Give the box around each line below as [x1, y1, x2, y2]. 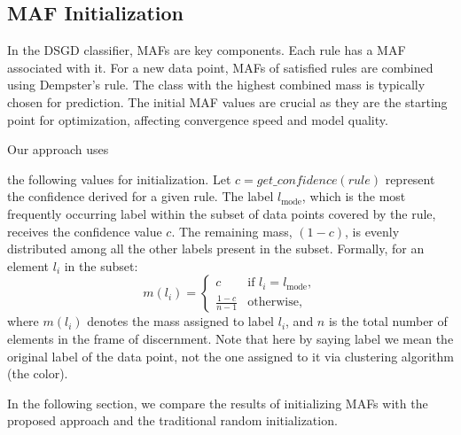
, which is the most [301, 187, 406, 206]
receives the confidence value [7, 221, 162, 240]
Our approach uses [7, 140, 109, 159]
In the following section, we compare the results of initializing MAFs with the [7, 393, 428, 412]
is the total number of [328, 312, 448, 330]
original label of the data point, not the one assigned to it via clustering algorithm [7, 346, 454, 365]
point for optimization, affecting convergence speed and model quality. [7, 110, 388, 128]
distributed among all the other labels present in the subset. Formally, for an [7, 239, 425, 258]
